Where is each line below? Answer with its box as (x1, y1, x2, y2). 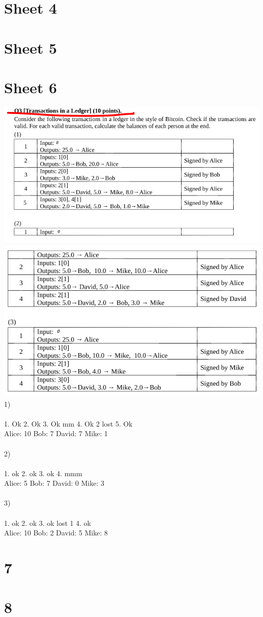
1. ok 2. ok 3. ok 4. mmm (4, 468, 82, 478)
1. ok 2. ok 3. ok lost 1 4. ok (4, 517, 91, 528)
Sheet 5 (4, 37, 57, 58)
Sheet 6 (4, 76, 57, 97)
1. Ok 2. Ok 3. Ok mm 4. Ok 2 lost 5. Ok (4, 418, 133, 429)
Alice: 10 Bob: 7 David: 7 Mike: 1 (4, 428, 108, 439)
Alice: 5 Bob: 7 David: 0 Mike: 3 (4, 478, 104, 488)
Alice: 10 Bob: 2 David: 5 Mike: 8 (4, 527, 108, 538)
